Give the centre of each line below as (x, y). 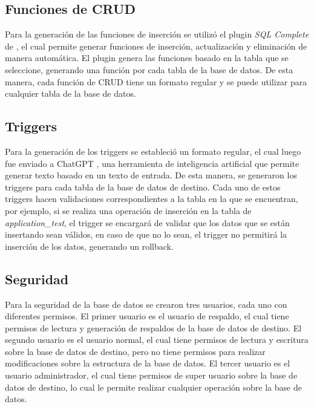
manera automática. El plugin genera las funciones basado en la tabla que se (147, 58)
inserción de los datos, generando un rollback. (89, 246)
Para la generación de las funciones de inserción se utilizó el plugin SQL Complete (157, 34)
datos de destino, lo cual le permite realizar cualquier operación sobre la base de (153, 387)
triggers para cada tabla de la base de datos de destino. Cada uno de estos (143, 187)
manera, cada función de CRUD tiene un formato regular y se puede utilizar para (156, 81)
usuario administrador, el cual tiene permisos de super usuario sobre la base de (151, 375)
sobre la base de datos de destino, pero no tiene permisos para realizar (135, 351)
